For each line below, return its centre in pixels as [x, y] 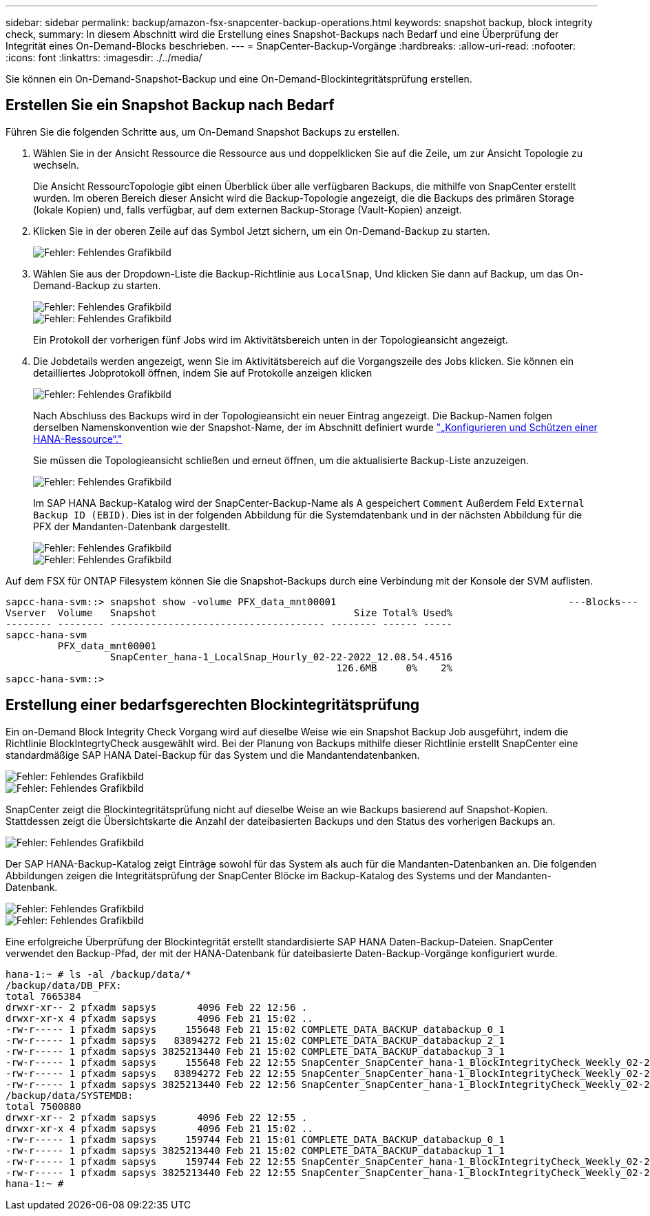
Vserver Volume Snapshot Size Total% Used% [229, 612]
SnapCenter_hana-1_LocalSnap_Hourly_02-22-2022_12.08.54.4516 [281, 657]
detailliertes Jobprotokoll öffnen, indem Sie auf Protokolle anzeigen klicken [203, 373]
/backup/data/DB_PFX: [64, 985]
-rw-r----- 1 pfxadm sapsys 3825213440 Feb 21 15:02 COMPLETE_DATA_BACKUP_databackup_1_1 [255, 1150]
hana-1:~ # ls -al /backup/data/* [98, 974]
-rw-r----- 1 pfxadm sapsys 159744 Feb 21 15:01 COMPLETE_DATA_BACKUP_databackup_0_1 [255, 1139]
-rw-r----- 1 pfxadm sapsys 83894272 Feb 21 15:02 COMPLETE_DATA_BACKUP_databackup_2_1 [255, 1040]
